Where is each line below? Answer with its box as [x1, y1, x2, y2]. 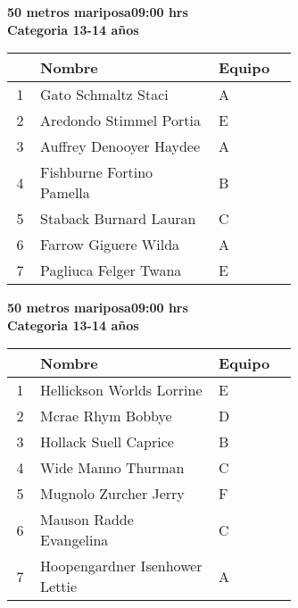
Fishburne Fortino [40, 162, 153, 183]
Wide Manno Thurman [40, 457, 185, 479]
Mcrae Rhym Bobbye [40, 405, 172, 427]
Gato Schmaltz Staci [40, 84, 169, 105]
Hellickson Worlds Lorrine [40, 379, 203, 401]
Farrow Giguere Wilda [40, 234, 180, 255]
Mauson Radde [40, 509, 134, 530]
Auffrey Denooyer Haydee [40, 136, 201, 157]
